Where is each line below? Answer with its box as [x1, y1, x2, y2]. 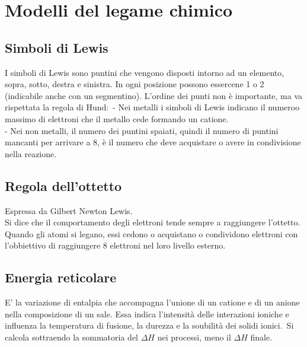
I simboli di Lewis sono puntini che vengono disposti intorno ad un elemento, [5, 66, 284, 78]
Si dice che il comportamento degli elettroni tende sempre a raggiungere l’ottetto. [5, 216, 300, 228]
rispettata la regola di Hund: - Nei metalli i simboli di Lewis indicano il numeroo [5, 101, 300, 113]
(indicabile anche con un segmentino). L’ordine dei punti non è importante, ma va [5, 89, 303, 101]
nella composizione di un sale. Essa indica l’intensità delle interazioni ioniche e [5, 307, 289, 320]
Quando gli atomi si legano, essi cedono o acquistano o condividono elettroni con [5, 227, 298, 240]
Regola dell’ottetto [5, 176, 122, 195]
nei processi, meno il [157, 330, 231, 343]
